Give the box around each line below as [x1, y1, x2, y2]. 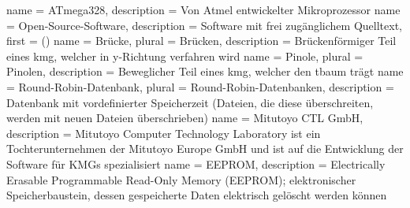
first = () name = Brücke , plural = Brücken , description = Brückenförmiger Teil [6, 32, 397, 49]
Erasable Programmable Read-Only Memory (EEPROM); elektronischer [6, 171, 356, 188]
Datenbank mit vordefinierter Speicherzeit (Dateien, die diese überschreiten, [6, 94, 374, 110]
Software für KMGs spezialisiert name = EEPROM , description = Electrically [6, 155, 386, 172]
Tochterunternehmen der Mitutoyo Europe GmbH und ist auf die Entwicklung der [6, 140, 404, 157]
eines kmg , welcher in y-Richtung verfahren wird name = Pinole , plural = [6, 47, 363, 64]
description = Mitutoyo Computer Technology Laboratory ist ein [6, 124, 321, 141]
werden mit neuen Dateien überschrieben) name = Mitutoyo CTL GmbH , [6, 110, 363, 126]
